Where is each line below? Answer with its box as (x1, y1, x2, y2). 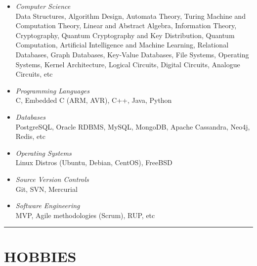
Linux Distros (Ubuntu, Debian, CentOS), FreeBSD (15, 157, 172, 168)
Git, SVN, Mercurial (15, 183, 78, 194)
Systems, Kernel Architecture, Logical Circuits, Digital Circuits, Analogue (15, 59, 240, 69)
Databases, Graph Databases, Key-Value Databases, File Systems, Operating (15, 49, 249, 59)
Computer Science (15, 1, 71, 11)
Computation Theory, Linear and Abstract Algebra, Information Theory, (15, 20, 237, 31)
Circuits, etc (15, 69, 53, 79)
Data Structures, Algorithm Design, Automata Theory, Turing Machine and (15, 10, 246, 21)
